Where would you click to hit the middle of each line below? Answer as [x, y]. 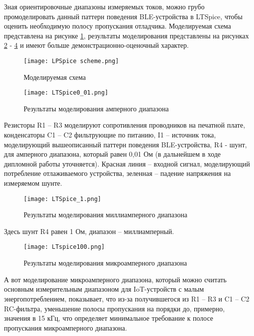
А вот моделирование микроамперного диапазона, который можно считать [115, 279]
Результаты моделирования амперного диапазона [96, 108]
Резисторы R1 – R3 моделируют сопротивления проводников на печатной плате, [125, 125]
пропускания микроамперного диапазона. [65, 327]
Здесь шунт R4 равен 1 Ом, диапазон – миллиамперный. [89, 231]
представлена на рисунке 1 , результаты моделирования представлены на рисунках [127, 35]
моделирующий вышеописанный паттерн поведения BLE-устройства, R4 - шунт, [126, 144]
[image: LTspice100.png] [64, 247]
